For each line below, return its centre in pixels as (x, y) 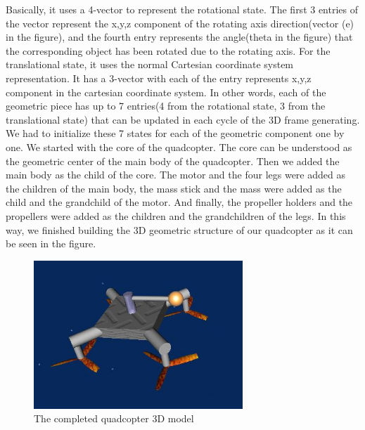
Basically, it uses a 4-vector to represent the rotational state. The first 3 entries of (182, 9)
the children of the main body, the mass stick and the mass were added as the (174, 188)
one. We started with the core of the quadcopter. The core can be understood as (179, 146)
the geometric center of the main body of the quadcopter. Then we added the (173, 161)
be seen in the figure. (51, 243)
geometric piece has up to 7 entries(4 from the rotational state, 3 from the (166, 106)
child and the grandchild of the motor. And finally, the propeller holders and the (179, 202)
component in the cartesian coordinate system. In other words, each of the (166, 92)
